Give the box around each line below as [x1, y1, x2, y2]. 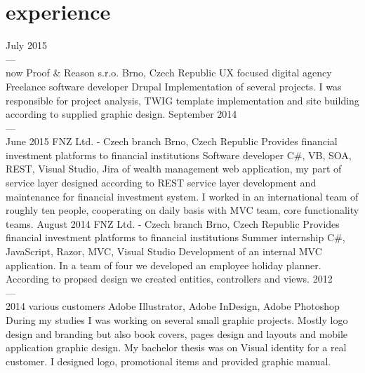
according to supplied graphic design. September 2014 [6, 107, 237, 121]
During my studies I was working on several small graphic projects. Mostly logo [6, 313, 348, 327]
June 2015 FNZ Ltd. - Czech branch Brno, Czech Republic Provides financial [6, 134, 338, 149]
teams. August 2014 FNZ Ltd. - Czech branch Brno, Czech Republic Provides [6, 216, 340, 231]
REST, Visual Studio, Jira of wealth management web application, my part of [6, 161, 342, 176]
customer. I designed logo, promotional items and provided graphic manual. [6, 353, 331, 368]
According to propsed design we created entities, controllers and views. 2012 [6, 271, 333, 286]
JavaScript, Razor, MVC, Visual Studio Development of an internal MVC [6, 244, 322, 259]
